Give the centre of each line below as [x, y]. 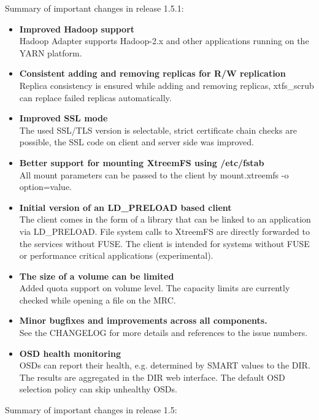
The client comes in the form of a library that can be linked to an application [165, 219]
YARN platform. [51, 52]
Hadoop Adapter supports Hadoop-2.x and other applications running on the [164, 41]
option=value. [45, 187]
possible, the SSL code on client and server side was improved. [136, 142]
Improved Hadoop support [77, 29]
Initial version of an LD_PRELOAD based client [125, 207]
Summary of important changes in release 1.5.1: [94, 8]
